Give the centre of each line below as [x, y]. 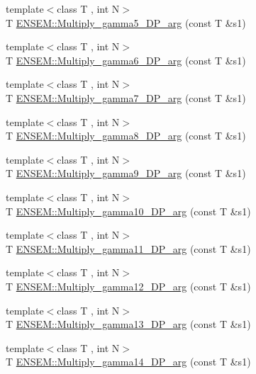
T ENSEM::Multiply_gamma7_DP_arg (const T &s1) [126, 97]
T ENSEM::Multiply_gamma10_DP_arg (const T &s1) [128, 211]
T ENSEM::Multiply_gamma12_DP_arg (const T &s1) [128, 286]
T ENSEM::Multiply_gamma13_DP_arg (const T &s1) [128, 324]
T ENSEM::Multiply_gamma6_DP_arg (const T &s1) [126, 60]
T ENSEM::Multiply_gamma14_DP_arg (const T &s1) [128, 362]
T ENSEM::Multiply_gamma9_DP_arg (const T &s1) [126, 173]
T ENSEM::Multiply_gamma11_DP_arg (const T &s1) [128, 248]
